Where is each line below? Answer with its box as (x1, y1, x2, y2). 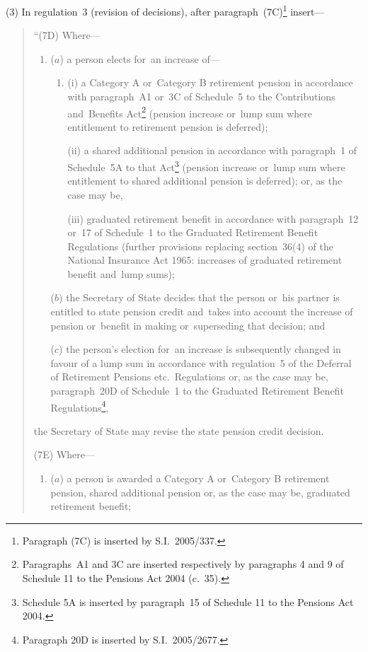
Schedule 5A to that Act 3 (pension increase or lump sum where (67, 158, 345, 174)
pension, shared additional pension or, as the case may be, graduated (50, 484, 350, 499)
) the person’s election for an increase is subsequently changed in (59, 342, 341, 356)
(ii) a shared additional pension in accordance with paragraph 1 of (67, 143, 357, 158)
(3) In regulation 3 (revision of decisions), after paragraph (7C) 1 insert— (6, 2, 325, 18)
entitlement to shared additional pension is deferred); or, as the (67, 173, 343, 188)
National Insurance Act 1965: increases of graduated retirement (67, 252, 343, 267)
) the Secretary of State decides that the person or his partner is (59, 290, 340, 305)
